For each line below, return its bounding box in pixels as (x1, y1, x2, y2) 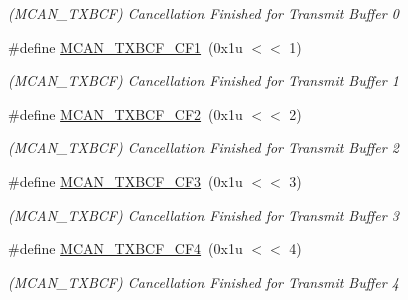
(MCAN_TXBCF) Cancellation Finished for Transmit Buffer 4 (8, 271, 399, 292)
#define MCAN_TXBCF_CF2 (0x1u (8, 103, 243, 124)
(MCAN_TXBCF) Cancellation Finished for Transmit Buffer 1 (8, 70, 399, 91)
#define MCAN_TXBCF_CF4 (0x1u (8, 238, 243, 259)
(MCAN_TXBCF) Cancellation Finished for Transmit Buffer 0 (8, 3, 399, 23)
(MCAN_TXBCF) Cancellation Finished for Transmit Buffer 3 (8, 204, 399, 225)
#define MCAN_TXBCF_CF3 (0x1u (8, 170, 243, 191)
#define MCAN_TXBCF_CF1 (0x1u (8, 36, 243, 57)
